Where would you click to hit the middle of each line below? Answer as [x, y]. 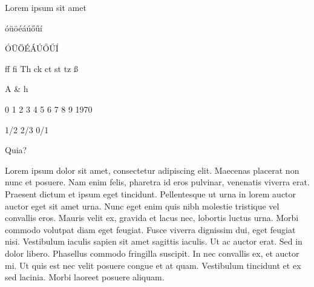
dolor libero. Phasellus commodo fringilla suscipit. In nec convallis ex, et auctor [152, 253]
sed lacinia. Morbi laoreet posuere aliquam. [85, 277]
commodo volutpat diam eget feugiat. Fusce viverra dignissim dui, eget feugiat [150, 229]
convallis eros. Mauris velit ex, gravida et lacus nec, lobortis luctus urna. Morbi [152, 218]
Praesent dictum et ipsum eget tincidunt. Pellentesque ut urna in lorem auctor [151, 193]
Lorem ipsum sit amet [46, 7]
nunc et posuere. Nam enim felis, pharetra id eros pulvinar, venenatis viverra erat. [157, 182]
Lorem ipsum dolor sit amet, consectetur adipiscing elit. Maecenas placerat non [152, 170]
